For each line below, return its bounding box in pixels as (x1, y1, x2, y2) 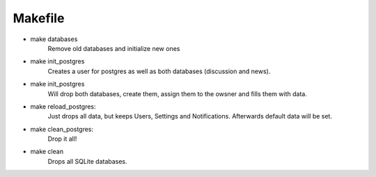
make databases (30, 35, 78, 43)
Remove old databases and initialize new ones (47, 44, 180, 52)
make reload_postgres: (30, 102, 97, 111)
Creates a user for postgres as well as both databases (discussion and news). (47, 67, 271, 75)
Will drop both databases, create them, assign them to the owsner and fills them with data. (47, 89, 308, 98)
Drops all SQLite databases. (47, 157, 128, 165)
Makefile (13, 10, 65, 26)
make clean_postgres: (30, 125, 94, 133)
